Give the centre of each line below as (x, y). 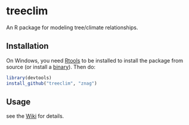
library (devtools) (29, 78)
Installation (27, 46)
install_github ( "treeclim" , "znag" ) (52, 83)
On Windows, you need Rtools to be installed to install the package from (95, 60)
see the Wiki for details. (35, 116)
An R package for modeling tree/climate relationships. (72, 27)
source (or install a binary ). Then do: (51, 67)
